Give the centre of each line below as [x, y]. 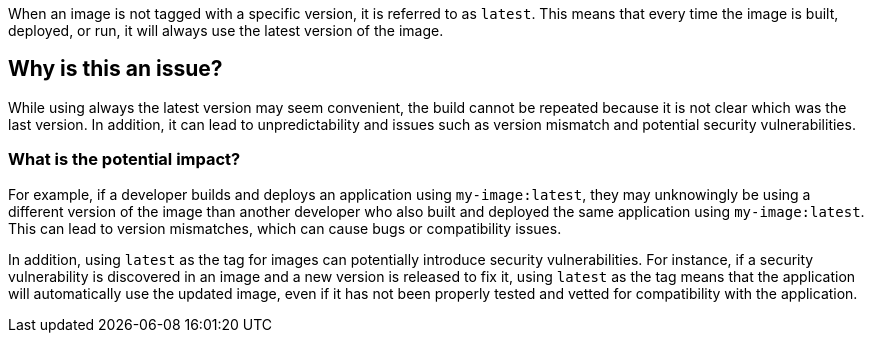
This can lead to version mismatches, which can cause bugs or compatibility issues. [285, 228]
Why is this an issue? [115, 69]
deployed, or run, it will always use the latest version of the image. [226, 30]
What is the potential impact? [124, 159]
